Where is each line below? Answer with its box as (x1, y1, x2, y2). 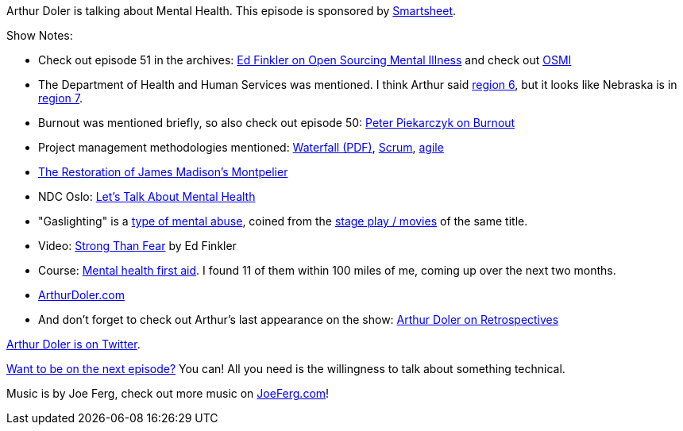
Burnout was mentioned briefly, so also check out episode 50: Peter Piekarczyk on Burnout (38, 116, 515, 129)
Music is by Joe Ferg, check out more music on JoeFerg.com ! (6, 387, 330, 400)
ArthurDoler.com (38, 288, 125, 302)
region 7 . (38, 91, 83, 105)
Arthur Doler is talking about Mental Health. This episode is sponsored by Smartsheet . (6, 4, 457, 17)
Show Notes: (6, 29, 73, 42)
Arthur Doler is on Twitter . (6, 337, 141, 351)
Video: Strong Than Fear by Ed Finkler (38, 239, 237, 252)
